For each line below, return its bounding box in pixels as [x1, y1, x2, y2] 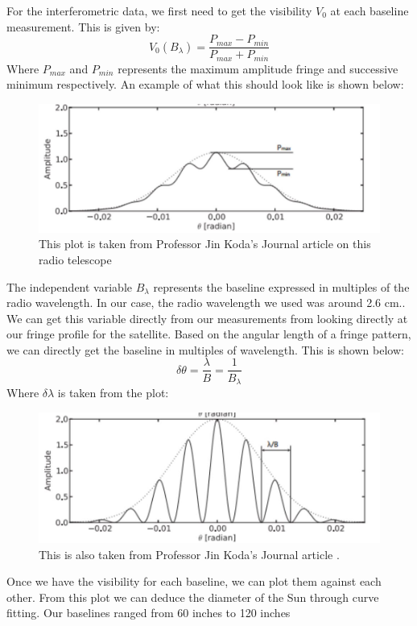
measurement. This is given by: [6, 18, 160, 35]
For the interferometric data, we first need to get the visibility [6, 2, 312, 19]
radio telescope [39, 251, 112, 267]
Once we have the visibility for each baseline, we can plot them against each [6, 573, 382, 590]
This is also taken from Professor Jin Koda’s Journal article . [39, 545, 340, 562]
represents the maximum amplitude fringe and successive [118, 60, 398, 77]
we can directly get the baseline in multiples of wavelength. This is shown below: [6, 341, 404, 358]
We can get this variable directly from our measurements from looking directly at [6, 309, 408, 326]
